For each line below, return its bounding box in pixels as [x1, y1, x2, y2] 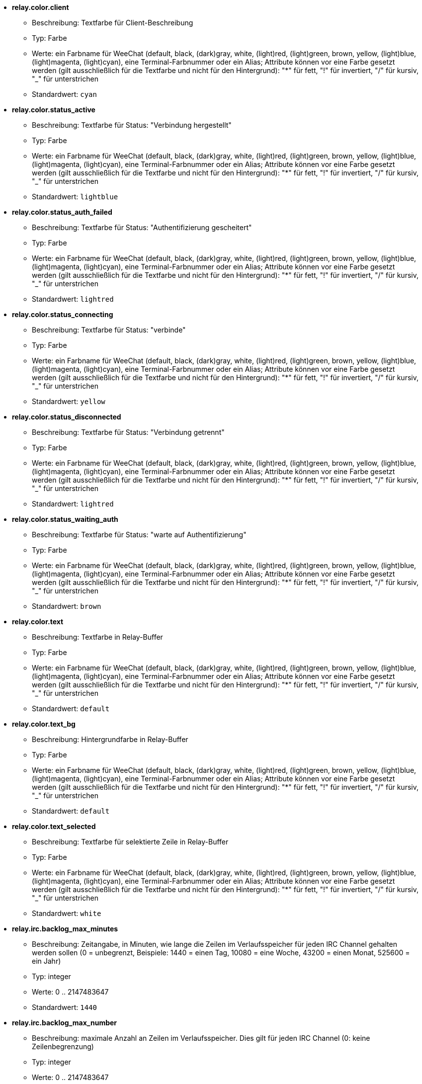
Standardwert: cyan [32, 90, 97, 98]
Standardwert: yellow [32, 397, 105, 406]
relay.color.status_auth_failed [12, 208, 112, 216]
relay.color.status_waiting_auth [12, 515, 118, 523]
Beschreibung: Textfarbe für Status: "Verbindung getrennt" [32, 428, 225, 436]
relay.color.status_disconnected [12, 413, 121, 421]
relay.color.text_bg [12, 720, 76, 728]
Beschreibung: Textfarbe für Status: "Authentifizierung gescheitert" [32, 223, 252, 232]
